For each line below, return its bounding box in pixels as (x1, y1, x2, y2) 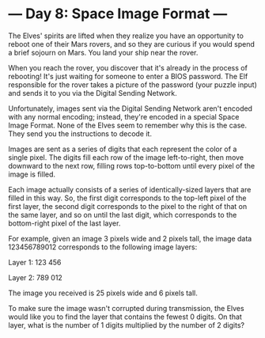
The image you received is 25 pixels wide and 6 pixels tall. (8, 288, 198, 298)
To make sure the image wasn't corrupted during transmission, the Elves (8, 303, 244, 313)
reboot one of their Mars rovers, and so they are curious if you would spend (8, 39, 256, 48)
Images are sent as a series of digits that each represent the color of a (8, 144, 237, 154)
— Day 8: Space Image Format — (8, 5, 228, 23)
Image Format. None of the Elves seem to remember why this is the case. (8, 120, 248, 130)
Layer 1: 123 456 (8, 257, 62, 267)
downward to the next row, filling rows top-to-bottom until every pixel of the (8, 161, 256, 170)
